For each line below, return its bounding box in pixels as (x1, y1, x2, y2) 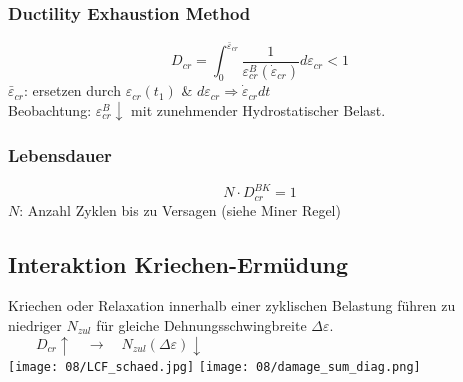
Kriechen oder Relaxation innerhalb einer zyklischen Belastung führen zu (8, 295, 456, 316)
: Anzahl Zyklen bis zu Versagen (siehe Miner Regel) (19, 199, 341, 220)
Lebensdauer (8, 143, 112, 168)
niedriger (8, 314, 62, 335)
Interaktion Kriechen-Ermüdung (8, 248, 349, 279)
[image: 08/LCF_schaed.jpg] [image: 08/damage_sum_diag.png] (8, 359, 421, 374)
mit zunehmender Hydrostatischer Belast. (131, 99, 386, 120)
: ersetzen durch (23, 80, 121, 101)
